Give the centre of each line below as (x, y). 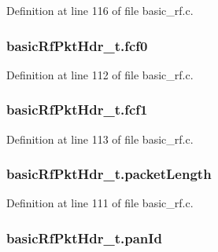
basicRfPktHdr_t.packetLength (109, 174)
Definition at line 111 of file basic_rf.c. (100, 203)
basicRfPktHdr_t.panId (84, 237)
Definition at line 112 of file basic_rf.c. (100, 74)
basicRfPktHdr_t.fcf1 (77, 110)
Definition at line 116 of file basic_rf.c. (100, 10)
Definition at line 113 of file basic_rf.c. (100, 139)
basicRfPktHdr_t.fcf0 (77, 45)
